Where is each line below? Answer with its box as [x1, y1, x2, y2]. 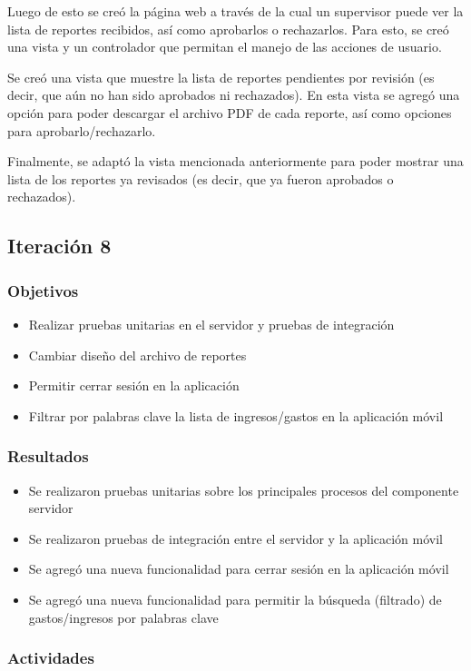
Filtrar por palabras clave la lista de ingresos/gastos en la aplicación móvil [28, 406, 444, 425]
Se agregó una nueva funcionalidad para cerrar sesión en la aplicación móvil [28, 559, 449, 578]
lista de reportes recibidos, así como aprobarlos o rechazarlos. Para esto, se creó [7, 19, 449, 38]
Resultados [7, 445, 89, 468]
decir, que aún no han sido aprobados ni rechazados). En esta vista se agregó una [7, 85, 460, 104]
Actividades [7, 646, 94, 669]
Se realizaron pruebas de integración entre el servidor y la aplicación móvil [28, 528, 443, 548]
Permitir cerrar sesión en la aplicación [28, 376, 240, 395]
